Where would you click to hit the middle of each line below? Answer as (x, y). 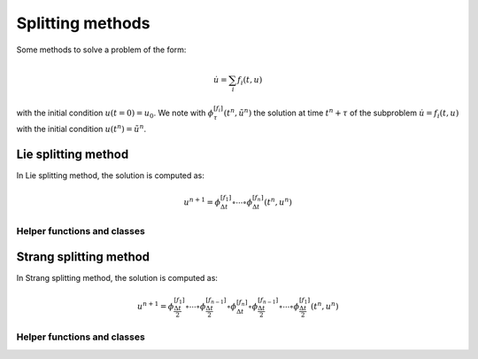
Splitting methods (83, 23)
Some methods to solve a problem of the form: (101, 50)
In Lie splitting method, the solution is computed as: (111, 175)
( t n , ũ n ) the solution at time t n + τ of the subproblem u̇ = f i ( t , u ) (341, 113)
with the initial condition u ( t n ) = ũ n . (81, 129)
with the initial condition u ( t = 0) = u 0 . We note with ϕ (115, 114)
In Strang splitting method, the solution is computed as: (117, 278)
